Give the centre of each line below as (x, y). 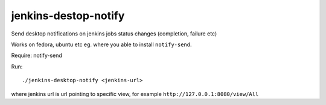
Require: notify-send (37, 55)
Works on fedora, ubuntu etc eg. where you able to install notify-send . (102, 44)
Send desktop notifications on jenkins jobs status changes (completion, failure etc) (114, 34)
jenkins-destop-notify (68, 16)
